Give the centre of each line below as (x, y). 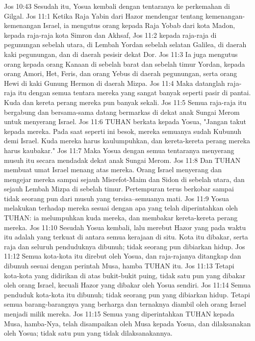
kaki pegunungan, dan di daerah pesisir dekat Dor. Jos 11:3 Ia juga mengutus (121, 54)
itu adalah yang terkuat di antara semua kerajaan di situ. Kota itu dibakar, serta (126, 237)
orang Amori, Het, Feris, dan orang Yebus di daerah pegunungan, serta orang (121, 73)
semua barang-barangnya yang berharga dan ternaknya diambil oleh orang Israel (125, 304)
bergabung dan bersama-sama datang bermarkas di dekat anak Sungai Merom (122, 112)
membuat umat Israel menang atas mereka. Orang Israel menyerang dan (113, 170)
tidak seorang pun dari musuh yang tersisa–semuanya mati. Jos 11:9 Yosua (116, 198)
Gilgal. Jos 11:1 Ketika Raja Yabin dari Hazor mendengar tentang (104, 15)
